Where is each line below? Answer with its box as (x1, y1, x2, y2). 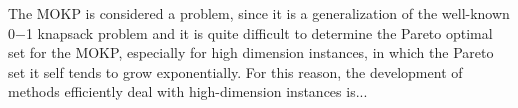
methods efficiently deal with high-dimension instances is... (8, 81, 368, 102)
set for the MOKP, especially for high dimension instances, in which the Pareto (8, 42, 494, 63)
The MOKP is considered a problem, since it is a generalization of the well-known (8, 3, 510, 23)
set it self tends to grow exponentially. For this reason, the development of (8, 61, 463, 82)
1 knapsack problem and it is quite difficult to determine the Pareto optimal (25, 22, 493, 43)
